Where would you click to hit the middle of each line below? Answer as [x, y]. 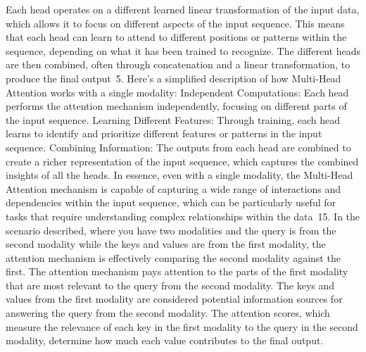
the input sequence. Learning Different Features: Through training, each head [173, 119]
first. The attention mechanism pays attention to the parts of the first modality [177, 271]
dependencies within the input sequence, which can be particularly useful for [171, 202]
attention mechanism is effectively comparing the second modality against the [173, 257]
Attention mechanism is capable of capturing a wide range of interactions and [173, 188]
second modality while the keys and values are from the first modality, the [166, 244]
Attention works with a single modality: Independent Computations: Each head [177, 92]
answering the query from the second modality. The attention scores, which [168, 313]
